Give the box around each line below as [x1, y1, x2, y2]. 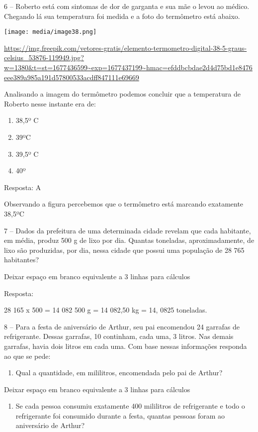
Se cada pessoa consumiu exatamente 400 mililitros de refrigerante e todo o [15, 401, 245, 411]
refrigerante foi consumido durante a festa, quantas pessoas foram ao [15, 410, 225, 421]
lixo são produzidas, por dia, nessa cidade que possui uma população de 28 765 [4, 244, 245, 255]
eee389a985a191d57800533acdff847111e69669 [4, 72, 139, 82]
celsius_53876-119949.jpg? [4, 52, 84, 63]
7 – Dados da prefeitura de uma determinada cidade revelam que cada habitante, [4, 225, 251, 235]
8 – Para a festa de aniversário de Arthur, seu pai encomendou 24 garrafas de [4, 321, 240, 331]
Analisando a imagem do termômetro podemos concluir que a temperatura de [4, 89, 241, 99]
